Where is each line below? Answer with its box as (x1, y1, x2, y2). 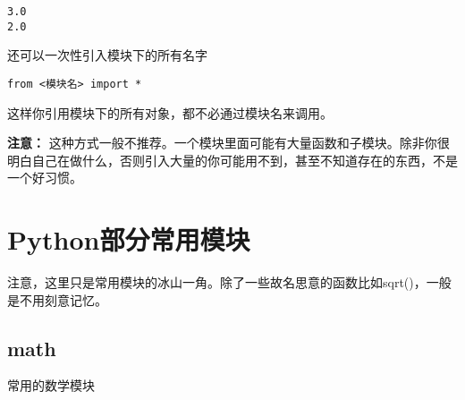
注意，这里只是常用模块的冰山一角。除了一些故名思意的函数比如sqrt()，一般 (7, 273, 452, 292)
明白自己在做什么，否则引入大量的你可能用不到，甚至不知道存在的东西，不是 (7, 150, 458, 169)
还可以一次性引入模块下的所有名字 (7, 46, 207, 64)
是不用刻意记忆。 (7, 290, 107, 309)
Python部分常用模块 (7, 221, 250, 258)
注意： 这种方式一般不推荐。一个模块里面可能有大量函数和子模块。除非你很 (7, 133, 450, 152)
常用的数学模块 (7, 376, 95, 395)
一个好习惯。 (7, 168, 82, 187)
